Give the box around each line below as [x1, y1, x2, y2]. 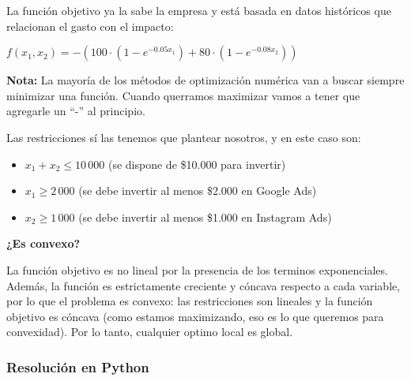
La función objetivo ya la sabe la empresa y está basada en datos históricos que [6, 2, 391, 18]
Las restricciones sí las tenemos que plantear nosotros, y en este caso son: [6, 129, 361, 145]
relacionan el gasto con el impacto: [6, 17, 174, 34]
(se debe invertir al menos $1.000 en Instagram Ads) [78, 208, 332, 225]
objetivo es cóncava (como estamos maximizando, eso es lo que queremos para [6, 308, 384, 324]
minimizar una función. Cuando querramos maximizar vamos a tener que [6, 87, 360, 103]
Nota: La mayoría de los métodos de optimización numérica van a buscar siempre [6, 72, 405, 88]
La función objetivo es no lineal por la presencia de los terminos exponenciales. [6, 261, 388, 278]
